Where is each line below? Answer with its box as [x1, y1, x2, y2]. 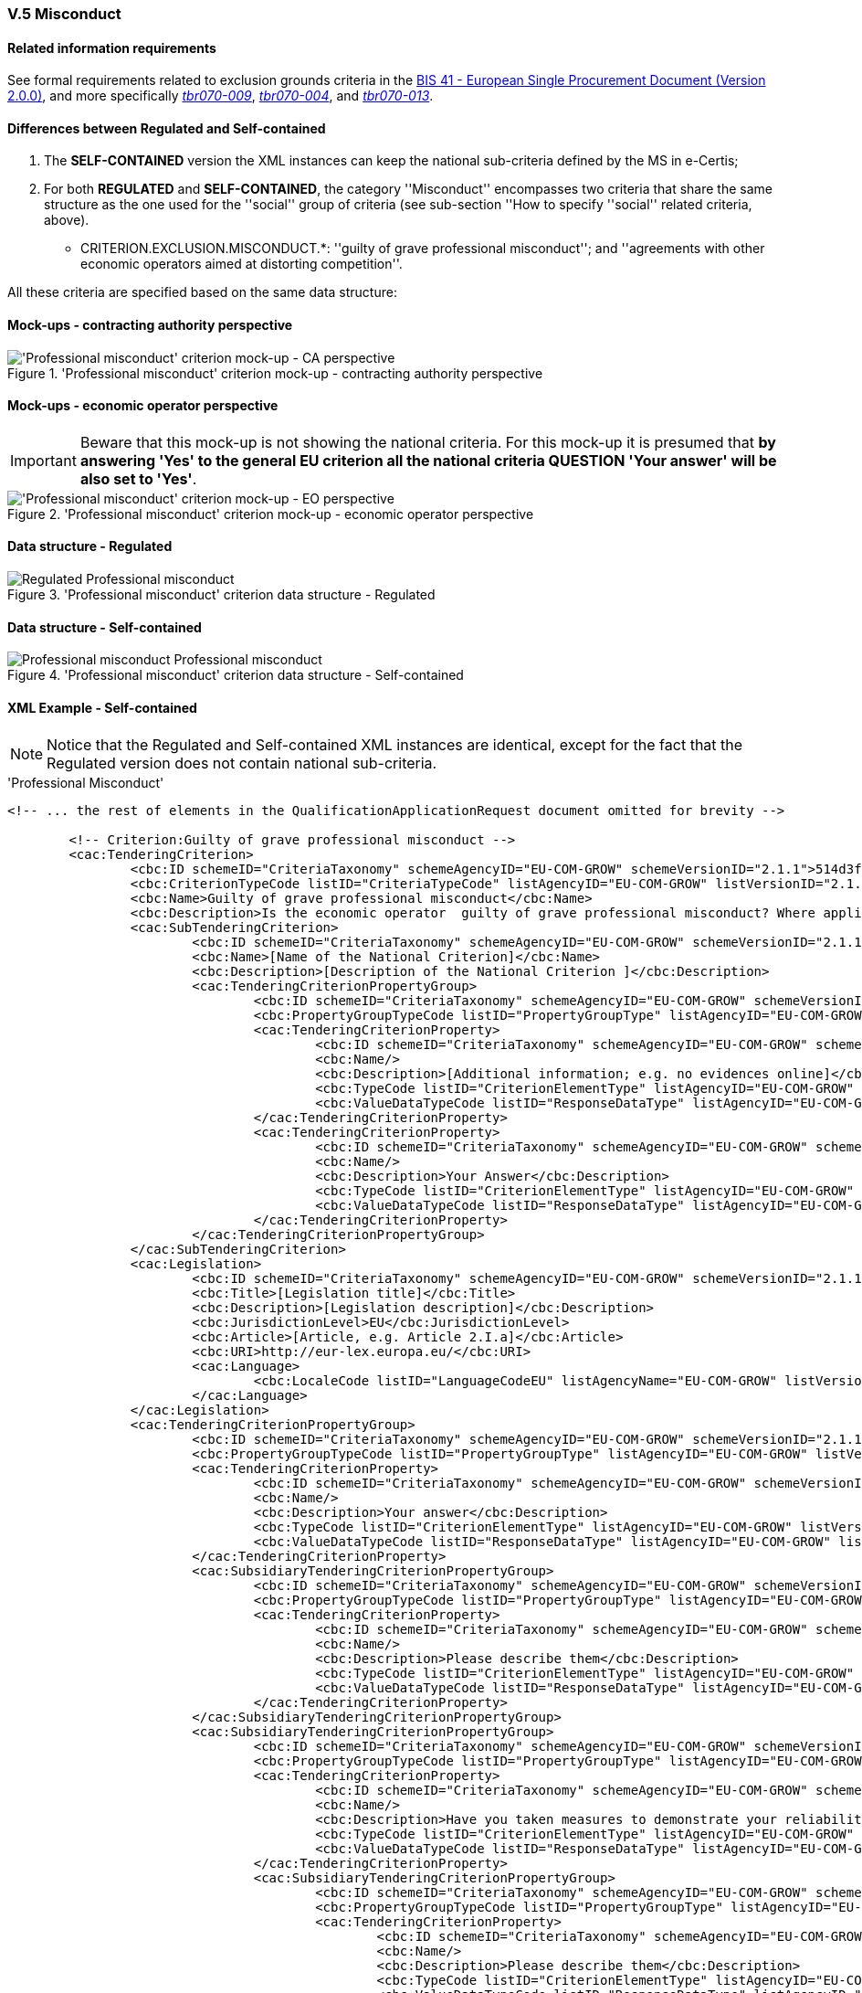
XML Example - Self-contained [7, 699, 197, 716]
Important [10, 451, 77, 470]
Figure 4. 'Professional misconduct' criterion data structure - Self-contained [7, 667, 464, 684]
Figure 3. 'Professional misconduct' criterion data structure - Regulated [7, 587, 436, 603]
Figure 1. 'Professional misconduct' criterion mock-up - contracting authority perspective [7, 365, 543, 381]
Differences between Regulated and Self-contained [7, 120, 326, 136]
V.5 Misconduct [7, 5, 121, 23]
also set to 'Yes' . [79, 469, 197, 488]
